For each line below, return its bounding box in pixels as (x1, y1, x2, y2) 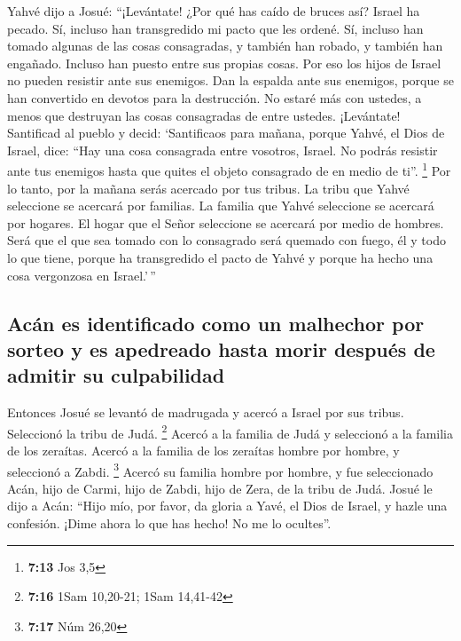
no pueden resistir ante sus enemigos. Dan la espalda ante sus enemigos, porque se (7, 71, 454, 90)
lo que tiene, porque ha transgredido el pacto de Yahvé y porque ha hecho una (7, 248, 434, 266)
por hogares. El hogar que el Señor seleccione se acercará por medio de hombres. (7, 213, 444, 232)
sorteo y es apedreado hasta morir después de (7, 335, 435, 362)
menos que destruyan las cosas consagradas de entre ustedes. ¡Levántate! (7, 106, 401, 124)
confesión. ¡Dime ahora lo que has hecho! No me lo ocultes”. (7, 514, 332, 533)
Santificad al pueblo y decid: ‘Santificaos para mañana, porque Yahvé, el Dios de (7, 123, 445, 142)
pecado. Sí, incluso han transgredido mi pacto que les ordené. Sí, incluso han (7, 19, 424, 37)
